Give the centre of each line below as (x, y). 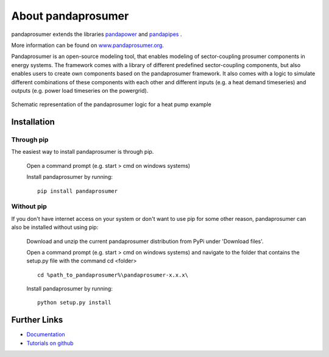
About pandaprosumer (70, 16)
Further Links (37, 320)
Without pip (29, 206)
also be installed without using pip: (55, 227)
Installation (33, 122)
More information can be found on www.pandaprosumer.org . (88, 45)
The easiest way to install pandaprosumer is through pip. (83, 152)
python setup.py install (74, 303)
